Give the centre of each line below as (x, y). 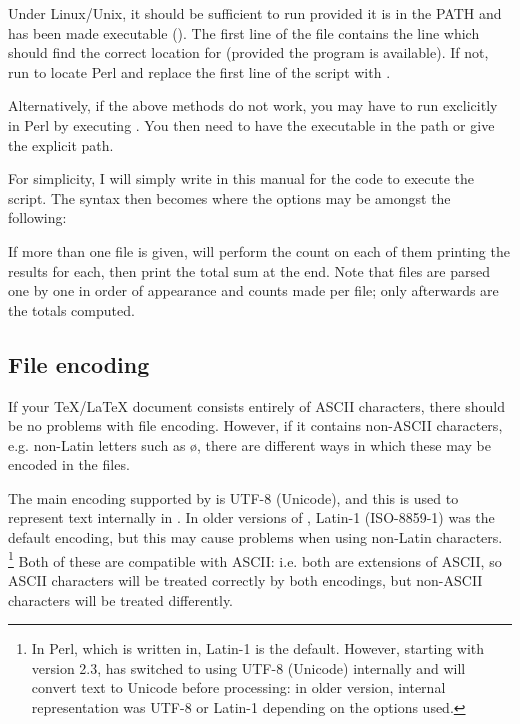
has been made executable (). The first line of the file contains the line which (244, 32)
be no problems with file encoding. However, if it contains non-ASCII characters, (255, 425)
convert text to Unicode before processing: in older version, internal (238, 687)
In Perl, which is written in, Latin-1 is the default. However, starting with (258, 648)
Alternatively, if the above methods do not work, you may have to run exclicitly (253, 105)
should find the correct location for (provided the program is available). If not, (248, 52)
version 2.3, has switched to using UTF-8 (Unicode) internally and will (248, 667)
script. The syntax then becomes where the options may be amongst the (229, 197)
